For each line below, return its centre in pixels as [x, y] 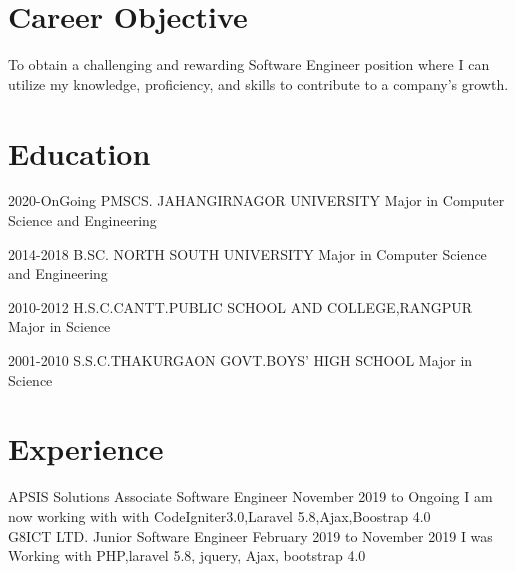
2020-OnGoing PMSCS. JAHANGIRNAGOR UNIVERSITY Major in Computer [256, 200]
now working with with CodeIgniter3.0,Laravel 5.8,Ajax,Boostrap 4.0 [219, 515]
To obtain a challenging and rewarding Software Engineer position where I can [249, 64]
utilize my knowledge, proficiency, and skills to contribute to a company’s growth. [258, 83]
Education [79, 152]
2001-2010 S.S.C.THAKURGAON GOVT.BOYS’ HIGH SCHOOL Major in [240, 360]
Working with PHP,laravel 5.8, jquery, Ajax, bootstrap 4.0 [187, 555]
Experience [86, 448]
